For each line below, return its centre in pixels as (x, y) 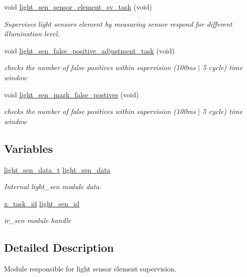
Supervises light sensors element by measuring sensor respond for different (118, 23)
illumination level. (32, 34)
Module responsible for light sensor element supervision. (90, 269)
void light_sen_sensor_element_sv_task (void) (78, 7)
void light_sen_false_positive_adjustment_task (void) (90, 50)
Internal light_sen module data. (53, 186)
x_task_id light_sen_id (42, 203)
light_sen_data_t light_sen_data (57, 169)
